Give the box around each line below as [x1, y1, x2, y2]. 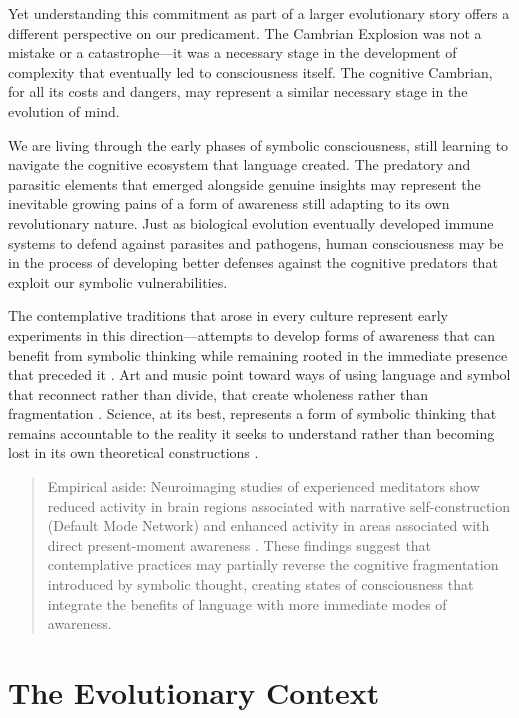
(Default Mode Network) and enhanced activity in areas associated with [47, 515, 490, 536]
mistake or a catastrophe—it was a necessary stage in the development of [8, 42, 457, 63]
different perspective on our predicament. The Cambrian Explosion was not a [8, 22, 482, 43]
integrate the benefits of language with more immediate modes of [47, 593, 447, 614]
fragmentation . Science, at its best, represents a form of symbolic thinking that [8, 403, 497, 424]
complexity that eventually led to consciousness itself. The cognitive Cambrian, [8, 61, 493, 82]
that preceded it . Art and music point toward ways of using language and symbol [8, 364, 511, 385]
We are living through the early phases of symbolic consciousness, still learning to [8, 134, 509, 155]
